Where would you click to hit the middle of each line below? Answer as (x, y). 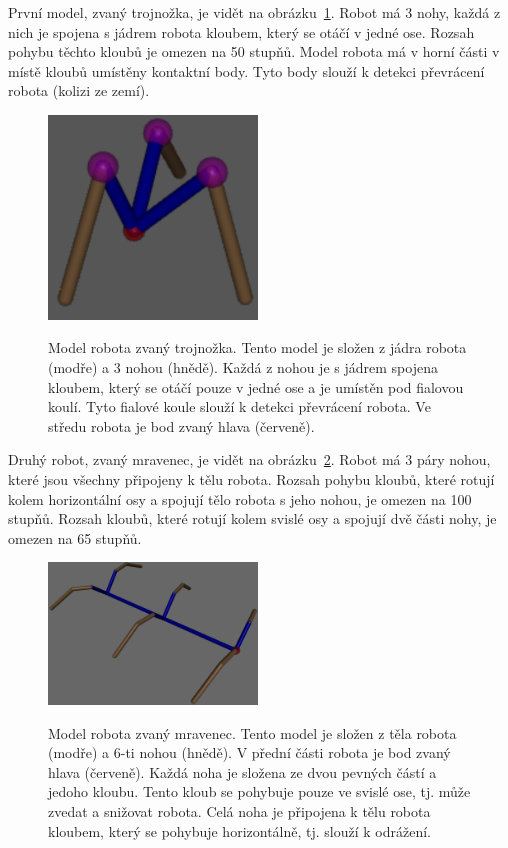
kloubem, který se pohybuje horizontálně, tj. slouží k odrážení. (239, 830)
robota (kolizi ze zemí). (79, 90)
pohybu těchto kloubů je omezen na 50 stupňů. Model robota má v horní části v (254, 51)
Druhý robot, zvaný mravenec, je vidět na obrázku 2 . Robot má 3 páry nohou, (249, 459)
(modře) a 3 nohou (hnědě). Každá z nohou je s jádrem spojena (243, 366)
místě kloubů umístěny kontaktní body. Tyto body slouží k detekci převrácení (246, 70)
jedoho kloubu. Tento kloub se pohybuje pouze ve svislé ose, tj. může (259, 791)
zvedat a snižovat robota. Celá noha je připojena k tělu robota (239, 811)
